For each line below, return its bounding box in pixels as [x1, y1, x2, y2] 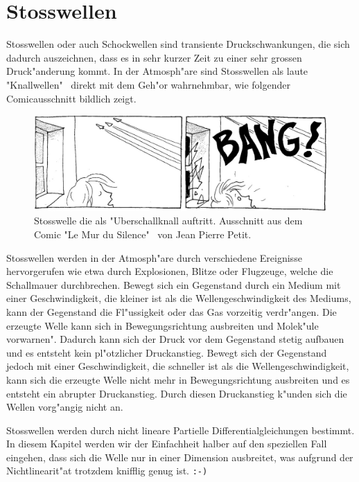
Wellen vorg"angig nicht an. [6, 400, 123, 414]
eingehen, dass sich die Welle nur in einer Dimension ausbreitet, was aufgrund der [6, 449, 353, 464]
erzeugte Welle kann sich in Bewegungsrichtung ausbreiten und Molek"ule [6, 318, 319, 332]
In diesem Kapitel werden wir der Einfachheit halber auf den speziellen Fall [6, 436, 327, 451]
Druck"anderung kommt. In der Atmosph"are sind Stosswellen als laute [6, 64, 308, 78]
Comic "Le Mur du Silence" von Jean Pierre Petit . [34, 226, 252, 241]
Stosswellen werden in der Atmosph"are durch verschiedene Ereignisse [6, 250, 302, 265]
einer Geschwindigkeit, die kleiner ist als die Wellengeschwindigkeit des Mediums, [6, 291, 351, 305]
